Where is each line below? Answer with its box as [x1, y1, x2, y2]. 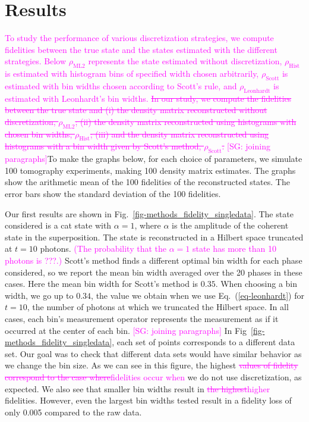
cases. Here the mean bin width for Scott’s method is [5, 277, 198, 290]
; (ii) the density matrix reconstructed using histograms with [75, 115, 297, 127]
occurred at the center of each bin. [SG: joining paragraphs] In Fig [5, 324, 247, 336]
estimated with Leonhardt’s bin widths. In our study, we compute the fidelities [5, 92, 292, 104]
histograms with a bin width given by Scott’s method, [5, 140, 201, 152]
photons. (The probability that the [40, 242, 166, 255]
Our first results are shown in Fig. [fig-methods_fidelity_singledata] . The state [5, 207, 294, 220]
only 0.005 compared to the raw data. [5, 405, 142, 418]
